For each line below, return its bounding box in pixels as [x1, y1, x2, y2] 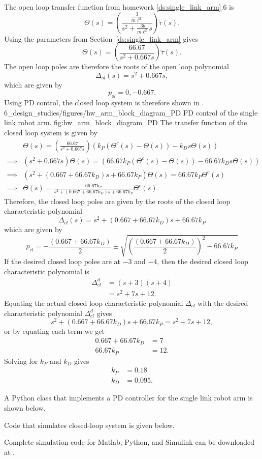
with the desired [198, 298, 248, 308]
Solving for [4, 355, 38, 366]
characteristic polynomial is [4, 266, 89, 276]
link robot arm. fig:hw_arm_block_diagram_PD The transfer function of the [4, 117, 247, 128]
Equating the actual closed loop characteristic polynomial [4, 298, 183, 308]
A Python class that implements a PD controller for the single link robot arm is [4, 392, 253, 403]
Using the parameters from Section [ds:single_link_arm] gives [4, 33, 199, 44]
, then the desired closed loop [157, 256, 248, 267]
